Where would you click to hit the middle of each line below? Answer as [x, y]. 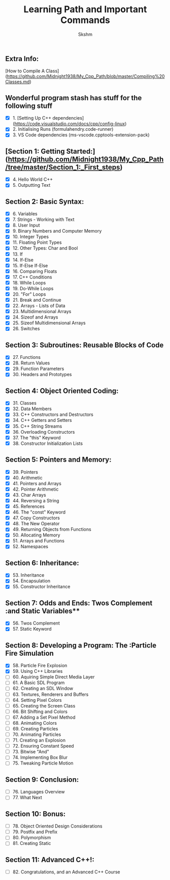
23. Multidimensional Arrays [42, 311]
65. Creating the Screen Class [44, 705]
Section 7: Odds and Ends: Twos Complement [79, 603]
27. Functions [26, 357]
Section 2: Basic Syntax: [45, 201]
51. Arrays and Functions [39, 541]
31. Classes [24, 403]
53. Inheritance [28, 575]
